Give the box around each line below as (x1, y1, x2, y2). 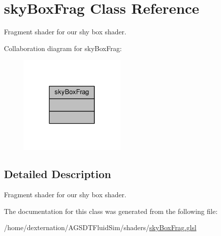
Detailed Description (4, 166, 111, 182)
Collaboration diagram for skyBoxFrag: (4, 43, 122, 53)
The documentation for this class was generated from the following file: (4, 206, 218, 216)
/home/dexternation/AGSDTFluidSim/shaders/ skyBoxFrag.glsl (4, 222, 196, 233)
